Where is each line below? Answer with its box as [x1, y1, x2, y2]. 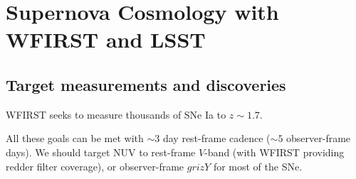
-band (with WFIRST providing [204, 144, 345, 159]
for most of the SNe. [213, 158, 303, 173]
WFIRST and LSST [6, 25, 206, 54]
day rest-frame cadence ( [162, 131, 271, 146]
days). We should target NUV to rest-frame [6, 144, 196, 159]
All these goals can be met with [6, 131, 144, 146]
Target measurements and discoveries [6, 73, 286, 95]
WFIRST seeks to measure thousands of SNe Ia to [6, 107, 226, 121]
